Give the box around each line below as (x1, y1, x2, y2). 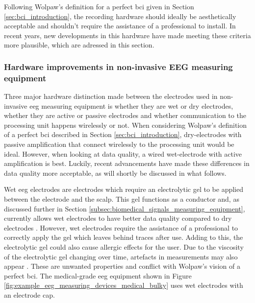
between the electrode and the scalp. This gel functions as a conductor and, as (4, 194, 239, 204)
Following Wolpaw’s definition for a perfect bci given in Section (4, 1, 194, 11)
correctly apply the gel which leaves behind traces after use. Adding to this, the (4, 232, 243, 242)
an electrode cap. (4, 289, 55, 300)
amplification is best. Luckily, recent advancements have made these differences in (4, 158, 250, 168)
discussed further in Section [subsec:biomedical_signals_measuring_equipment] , (4, 203, 245, 213)
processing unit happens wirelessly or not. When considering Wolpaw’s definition (4, 119, 247, 130)
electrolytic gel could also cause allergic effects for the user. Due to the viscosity (4, 242, 244, 252)
